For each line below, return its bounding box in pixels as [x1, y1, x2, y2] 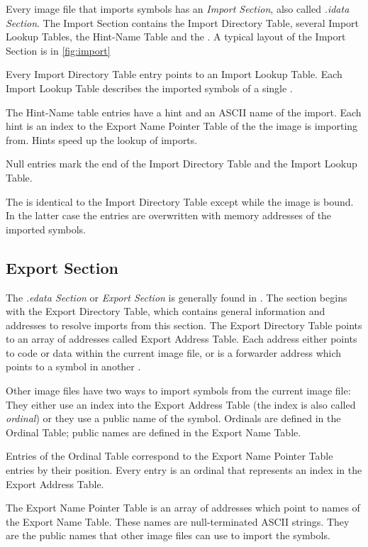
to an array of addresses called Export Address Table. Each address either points [6, 331, 357, 346]
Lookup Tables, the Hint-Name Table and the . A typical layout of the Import [6, 29, 346, 44]
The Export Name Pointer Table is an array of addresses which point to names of [6, 500, 360, 515]
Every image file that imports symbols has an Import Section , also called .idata [6, 1, 350, 16]
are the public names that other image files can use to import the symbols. [6, 528, 330, 543]
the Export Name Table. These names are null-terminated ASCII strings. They [6, 514, 350, 529]
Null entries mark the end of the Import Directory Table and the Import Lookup [6, 156, 357, 171]
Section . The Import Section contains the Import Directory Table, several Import [6, 15, 359, 30]
